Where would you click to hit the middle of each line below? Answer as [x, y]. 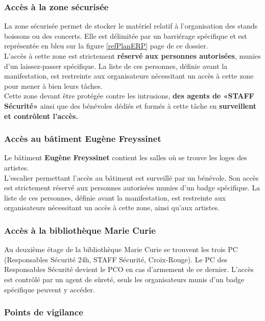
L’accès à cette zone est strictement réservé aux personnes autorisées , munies [132, 56]
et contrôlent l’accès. [41, 116]
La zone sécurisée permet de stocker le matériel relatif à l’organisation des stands [131, 26]
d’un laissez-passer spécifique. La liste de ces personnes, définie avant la [116, 66]
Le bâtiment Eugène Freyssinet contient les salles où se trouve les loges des [126, 157]
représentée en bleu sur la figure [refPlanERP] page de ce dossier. [106, 46]
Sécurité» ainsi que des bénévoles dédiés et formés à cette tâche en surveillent [130, 105]
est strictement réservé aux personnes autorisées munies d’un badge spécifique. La [132, 188]
